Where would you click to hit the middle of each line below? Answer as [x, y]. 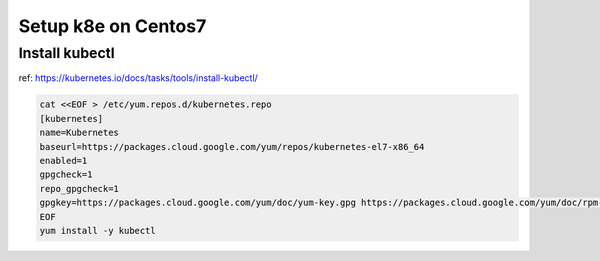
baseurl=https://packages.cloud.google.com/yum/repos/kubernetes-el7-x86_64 [232, 146]
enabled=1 [63, 160]
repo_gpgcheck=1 [79, 188]
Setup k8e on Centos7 [112, 26]
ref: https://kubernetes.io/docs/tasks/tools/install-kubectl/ [138, 78]
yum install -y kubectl [98, 230]
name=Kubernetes [79, 133]
